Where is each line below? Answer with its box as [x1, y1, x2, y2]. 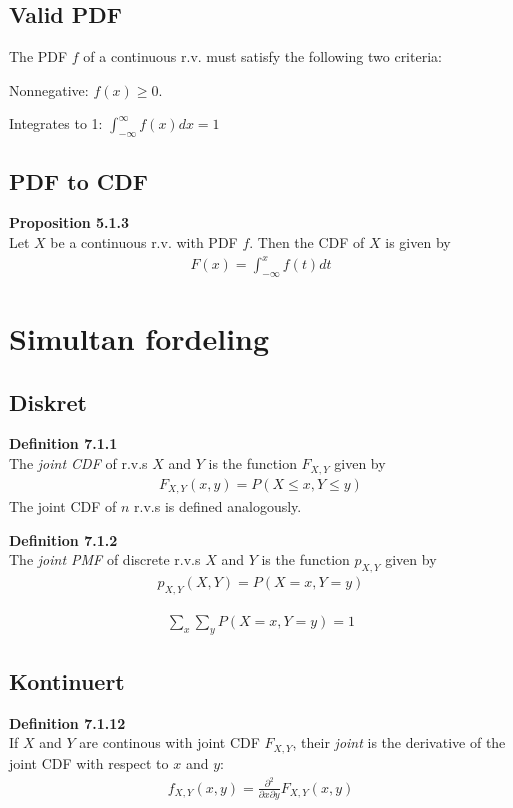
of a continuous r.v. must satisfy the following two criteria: [83, 46, 442, 67]
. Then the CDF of [249, 231, 365, 252]
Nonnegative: [9, 79, 89, 100]
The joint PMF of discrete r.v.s [9, 549, 201, 570]
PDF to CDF [9, 165, 148, 196]
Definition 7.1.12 [9, 712, 126, 733]
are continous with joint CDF [79, 732, 260, 753]
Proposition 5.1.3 [9, 212, 130, 233]
